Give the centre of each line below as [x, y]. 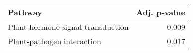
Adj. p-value [161, 12]
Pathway [25, 12]
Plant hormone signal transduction [68, 27]
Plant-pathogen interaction [55, 41]
